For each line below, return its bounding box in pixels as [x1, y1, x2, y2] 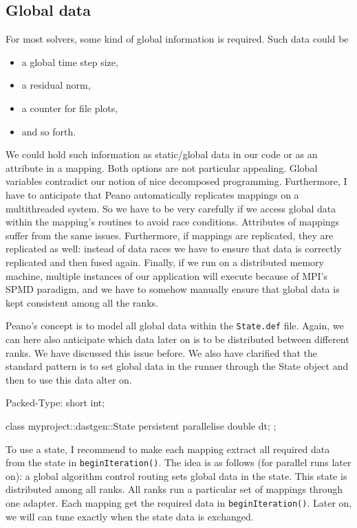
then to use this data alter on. [6, 372, 132, 386]
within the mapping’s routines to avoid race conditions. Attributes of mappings [6, 214, 340, 229]
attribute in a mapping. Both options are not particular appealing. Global [6, 160, 318, 175]
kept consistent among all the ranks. [6, 295, 158, 309]
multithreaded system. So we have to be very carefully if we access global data [6, 201, 336, 215]
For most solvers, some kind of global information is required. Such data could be [6, 32, 349, 46]
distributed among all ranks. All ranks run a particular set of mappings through [6, 482, 343, 496]
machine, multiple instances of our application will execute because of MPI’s [6, 268, 327, 283]
